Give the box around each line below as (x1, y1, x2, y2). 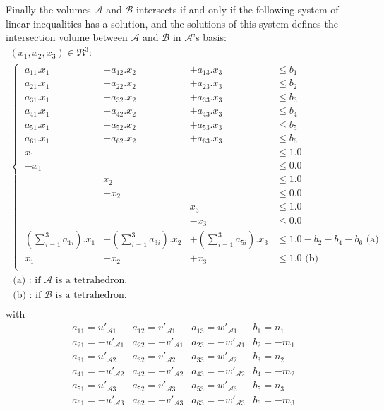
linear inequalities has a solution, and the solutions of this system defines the (6, 16, 338, 30)
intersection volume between (6, 30, 128, 44)
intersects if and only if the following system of (136, 2, 339, 16)
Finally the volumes (6, 2, 91, 16)
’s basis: (193, 30, 227, 44)
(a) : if (13, 275, 41, 285)
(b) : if (13, 290, 42, 300)
